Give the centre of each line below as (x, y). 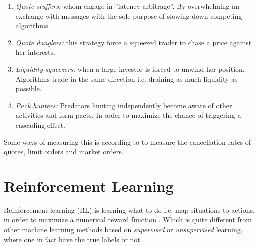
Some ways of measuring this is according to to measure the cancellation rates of (128, 141)
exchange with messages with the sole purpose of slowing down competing (129, 16)
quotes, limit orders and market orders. (64, 151)
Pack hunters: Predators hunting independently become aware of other (124, 105)
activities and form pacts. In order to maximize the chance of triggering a (128, 115)
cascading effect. (41, 124)
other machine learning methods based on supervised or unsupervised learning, (123, 229)
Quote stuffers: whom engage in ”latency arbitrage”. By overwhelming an (128, 6)
